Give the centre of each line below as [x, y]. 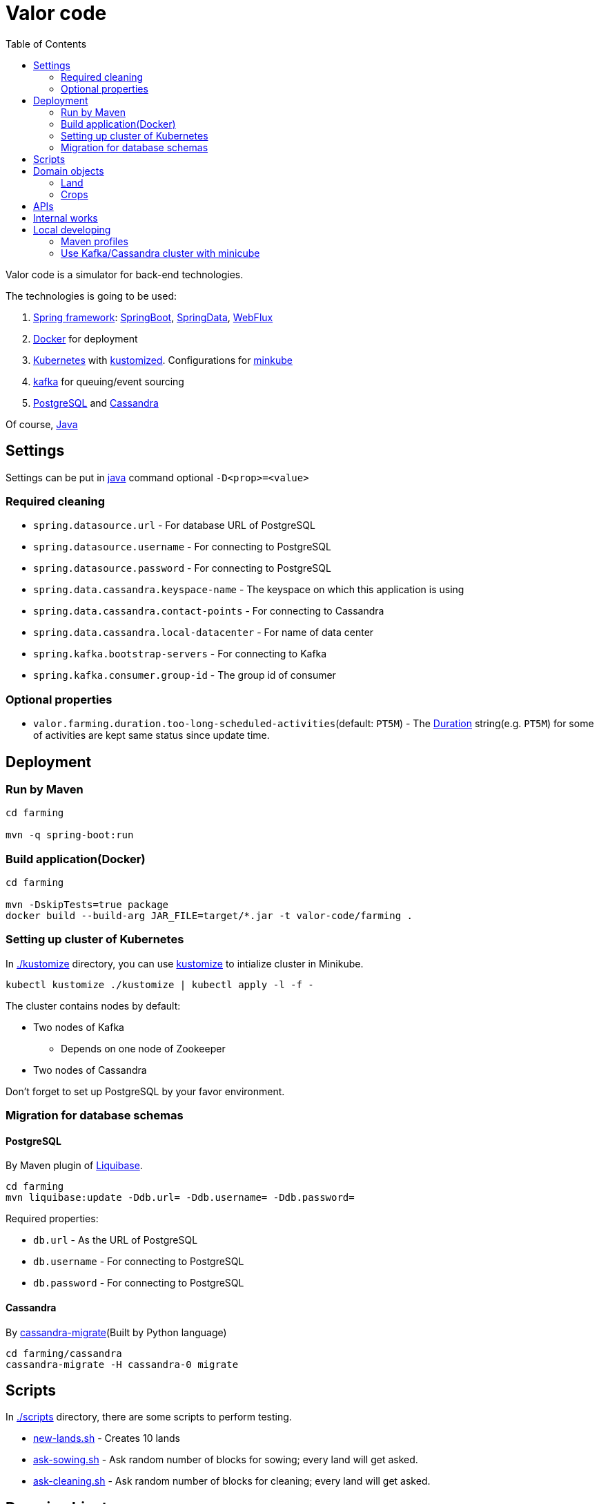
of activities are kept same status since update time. [151, 735]
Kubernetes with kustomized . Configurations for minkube [163, 360]
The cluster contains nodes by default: [93, 1005]
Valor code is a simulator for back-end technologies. [125, 274]
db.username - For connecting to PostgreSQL [139, 1262]
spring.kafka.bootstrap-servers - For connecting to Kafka [180, 654]
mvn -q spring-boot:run [70, 835]
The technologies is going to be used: [91, 296]
